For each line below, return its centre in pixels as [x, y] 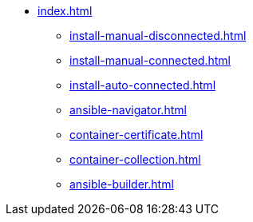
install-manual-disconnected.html [158, 36]
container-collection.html [135, 159]
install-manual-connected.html [150, 60]
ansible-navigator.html [128, 110]
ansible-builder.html [122, 184]
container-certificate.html [136, 135]
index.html [65, 11]
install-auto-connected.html [143, 85]
